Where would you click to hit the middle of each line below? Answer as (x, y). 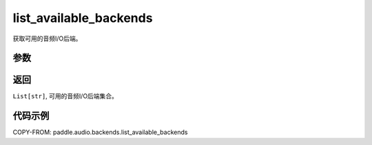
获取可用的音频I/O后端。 (47, 38)
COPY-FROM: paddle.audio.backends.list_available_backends (100, 132)
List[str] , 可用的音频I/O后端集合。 (65, 96)
